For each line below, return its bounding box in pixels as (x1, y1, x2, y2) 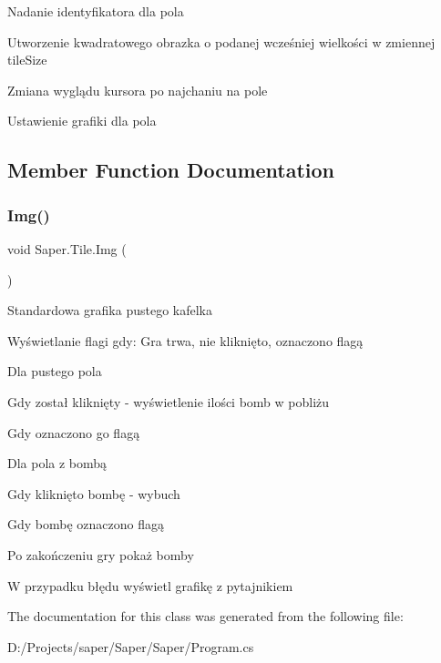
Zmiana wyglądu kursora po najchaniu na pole (7, 80, 268, 99)
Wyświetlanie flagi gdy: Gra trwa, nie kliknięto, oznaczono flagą (7, 331, 364, 350)
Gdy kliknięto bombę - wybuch (7, 484, 180, 503)
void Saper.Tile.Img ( (7, 239, 127, 258)
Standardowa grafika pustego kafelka (7, 301, 212, 320)
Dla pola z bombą (7, 454, 108, 473)
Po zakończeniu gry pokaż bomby (7, 545, 194, 564)
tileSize (7, 50, 47, 69)
